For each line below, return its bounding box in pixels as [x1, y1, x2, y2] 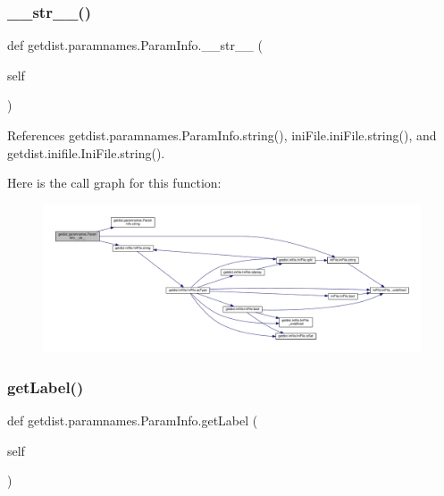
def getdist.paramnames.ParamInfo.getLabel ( [7, 411, 258, 430]
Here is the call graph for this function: [7, 173, 222, 192]
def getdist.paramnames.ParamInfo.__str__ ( [7, 36, 264, 55]
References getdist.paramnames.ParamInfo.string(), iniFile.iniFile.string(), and [7, 126, 437, 144]
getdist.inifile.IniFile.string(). [7, 143, 165, 162]
